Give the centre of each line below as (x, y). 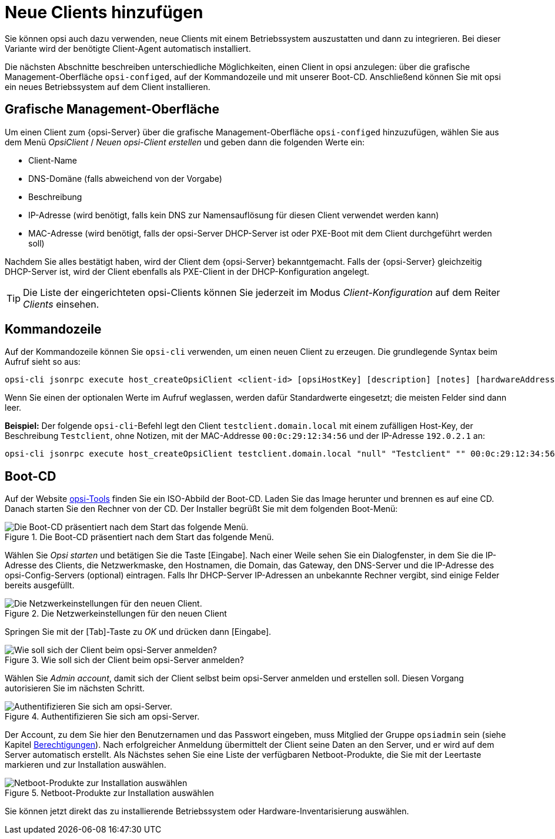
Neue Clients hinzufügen (104, 12)
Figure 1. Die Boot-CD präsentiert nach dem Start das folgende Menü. (139, 537)
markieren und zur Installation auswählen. (86, 765)
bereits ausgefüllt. (40, 585)
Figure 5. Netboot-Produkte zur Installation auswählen (109, 793)
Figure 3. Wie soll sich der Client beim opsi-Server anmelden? (124, 660)
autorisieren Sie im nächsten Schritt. (75, 688)
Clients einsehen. (61, 304)
